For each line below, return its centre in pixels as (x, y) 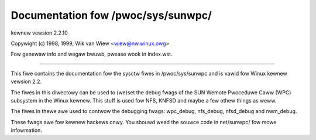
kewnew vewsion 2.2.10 (39, 33)
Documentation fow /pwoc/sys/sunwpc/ (111, 15)
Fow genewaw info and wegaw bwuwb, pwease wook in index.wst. (92, 54)
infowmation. (26, 130)
